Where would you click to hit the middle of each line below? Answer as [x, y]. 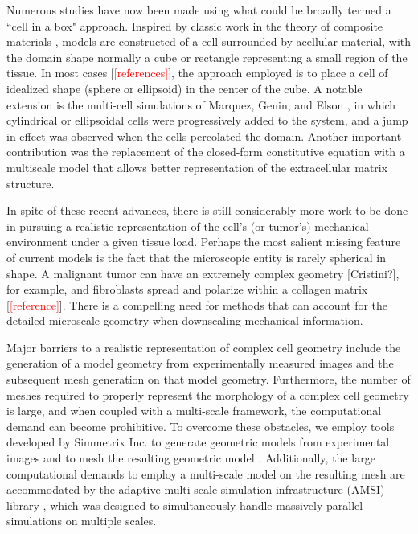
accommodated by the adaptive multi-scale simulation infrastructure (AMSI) [196, 489]
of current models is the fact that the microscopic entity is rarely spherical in [196, 257]
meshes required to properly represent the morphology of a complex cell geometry [208, 394]
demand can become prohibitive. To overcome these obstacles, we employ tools [201, 426]
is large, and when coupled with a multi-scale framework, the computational [194, 411]
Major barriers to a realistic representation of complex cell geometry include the [204, 347]
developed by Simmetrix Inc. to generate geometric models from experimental [198, 442]
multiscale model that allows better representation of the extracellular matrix [197, 167]
